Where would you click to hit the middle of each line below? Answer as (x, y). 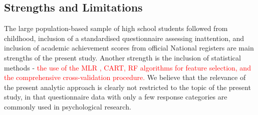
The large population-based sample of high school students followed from (116, 28)
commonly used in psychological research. (68, 106)
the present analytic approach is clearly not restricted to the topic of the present (127, 87)
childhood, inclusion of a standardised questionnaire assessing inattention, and (124, 38)
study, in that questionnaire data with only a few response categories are (116, 97)
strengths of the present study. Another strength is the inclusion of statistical (122, 57)
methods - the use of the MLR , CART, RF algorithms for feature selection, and (127, 67)
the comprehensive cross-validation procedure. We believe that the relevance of (125, 77)
